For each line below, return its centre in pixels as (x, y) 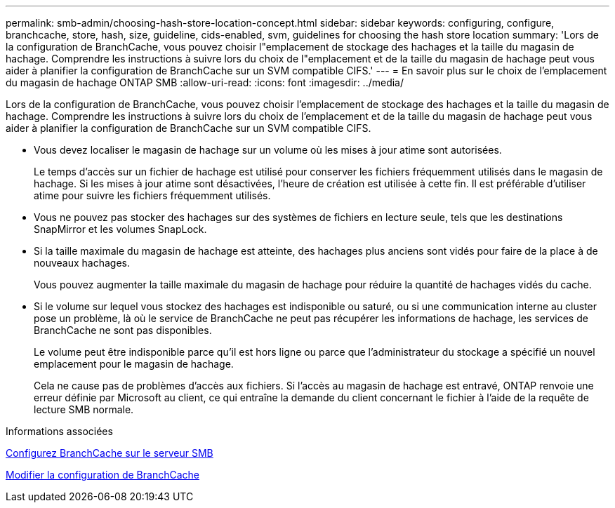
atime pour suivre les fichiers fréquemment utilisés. (152, 195)
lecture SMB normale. (84, 409)
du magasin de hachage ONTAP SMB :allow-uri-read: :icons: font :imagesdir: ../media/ (205, 82)
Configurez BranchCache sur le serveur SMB (110, 453)
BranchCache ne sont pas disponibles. (123, 330)
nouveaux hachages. (82, 263)
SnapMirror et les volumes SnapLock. (120, 229)
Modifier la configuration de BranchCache (102, 475)
